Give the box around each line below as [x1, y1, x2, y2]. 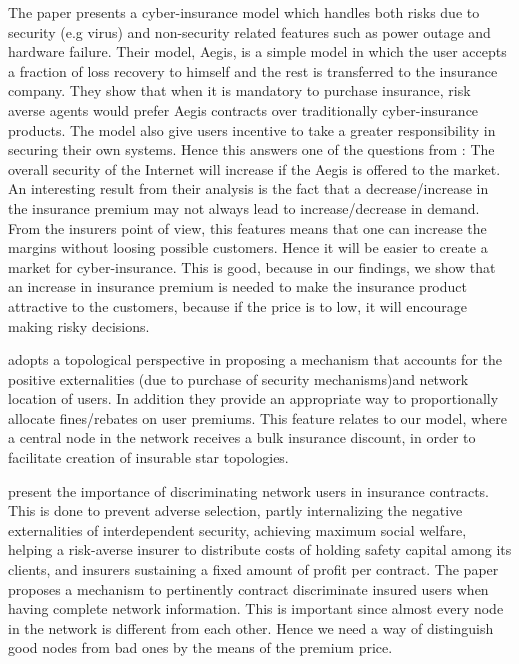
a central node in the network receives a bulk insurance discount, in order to [8, 427, 476, 448]
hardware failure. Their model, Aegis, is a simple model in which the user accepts [8, 41, 507, 62]
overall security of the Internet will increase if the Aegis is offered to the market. [8, 158, 501, 179]
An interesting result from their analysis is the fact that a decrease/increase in [8, 178, 489, 199]
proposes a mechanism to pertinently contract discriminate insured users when [8, 578, 489, 599]
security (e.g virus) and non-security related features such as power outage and [8, 21, 491, 42]
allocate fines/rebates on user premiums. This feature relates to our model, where [8, 407, 507, 428]
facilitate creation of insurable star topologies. [8, 447, 289, 468]
